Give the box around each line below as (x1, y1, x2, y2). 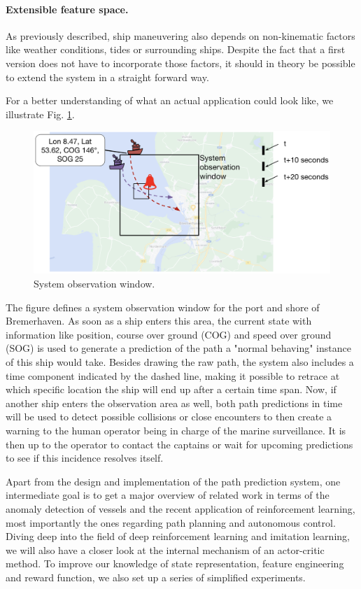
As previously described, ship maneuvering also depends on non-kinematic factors (6, 28, 355, 43)
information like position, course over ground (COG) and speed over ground (6, 327, 332, 341)
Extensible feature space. (6, 1, 129, 16)
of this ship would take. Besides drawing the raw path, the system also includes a (6, 355, 354, 369)
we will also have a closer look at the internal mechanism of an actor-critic (6, 542, 325, 557)
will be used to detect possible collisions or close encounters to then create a (6, 409, 332, 424)
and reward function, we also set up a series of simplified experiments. (6, 569, 306, 584)
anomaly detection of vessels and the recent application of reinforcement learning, (6, 501, 355, 516)
